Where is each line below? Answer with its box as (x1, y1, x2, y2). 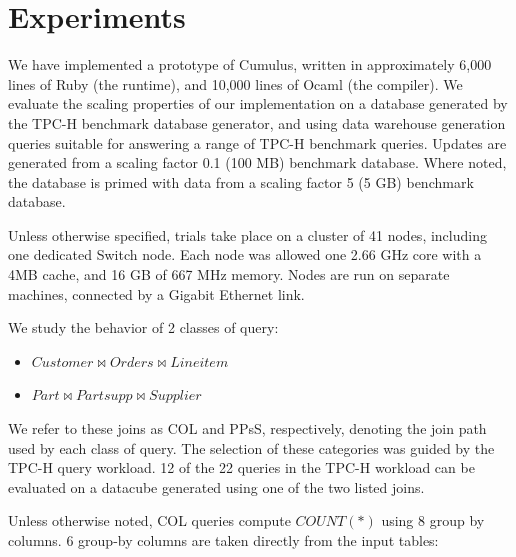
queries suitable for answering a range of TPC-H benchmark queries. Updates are (8, 132, 507, 153)
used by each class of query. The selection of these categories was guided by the (8, 437, 495, 458)
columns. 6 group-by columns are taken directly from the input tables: (8, 530, 439, 550)
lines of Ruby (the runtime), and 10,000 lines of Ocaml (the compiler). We (8, 73, 463, 94)
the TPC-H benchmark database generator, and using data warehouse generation (8, 112, 506, 133)
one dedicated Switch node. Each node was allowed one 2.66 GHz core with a (8, 244, 482, 265)
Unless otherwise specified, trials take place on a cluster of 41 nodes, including (8, 224, 487, 245)
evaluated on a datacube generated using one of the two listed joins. (8, 476, 425, 497)
